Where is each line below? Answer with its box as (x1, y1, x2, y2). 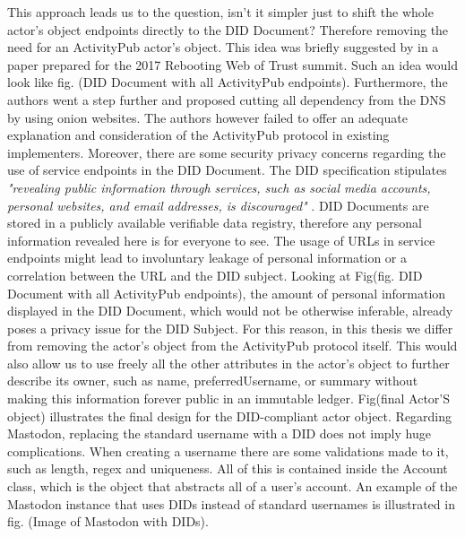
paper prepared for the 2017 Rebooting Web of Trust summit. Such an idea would (7, 55, 459, 74)
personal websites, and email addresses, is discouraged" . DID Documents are (7, 195, 429, 214)
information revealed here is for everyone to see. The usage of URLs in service (7, 230, 435, 249)
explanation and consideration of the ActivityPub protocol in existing (7, 126, 390, 144)
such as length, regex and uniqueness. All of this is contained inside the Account (7, 459, 448, 478)
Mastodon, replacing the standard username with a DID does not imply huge (7, 424, 431, 443)
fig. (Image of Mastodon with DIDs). (7, 512, 209, 531)
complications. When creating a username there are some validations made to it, (7, 441, 449, 460)
